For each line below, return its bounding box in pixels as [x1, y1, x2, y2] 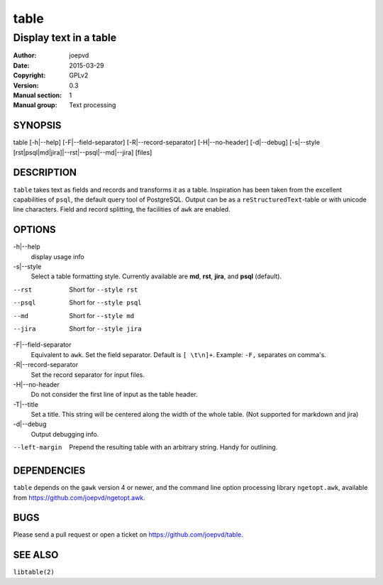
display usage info [30, 252, 84, 261]
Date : [13, 61, 30, 70]
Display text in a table [13, 31, 117, 44]
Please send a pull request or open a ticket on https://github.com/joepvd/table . [13, 530, 244, 539]
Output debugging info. [30, 430, 99, 438]
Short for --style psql [69, 298, 142, 307]
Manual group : [13, 101, 57, 109]
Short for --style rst [69, 285, 138, 294]
